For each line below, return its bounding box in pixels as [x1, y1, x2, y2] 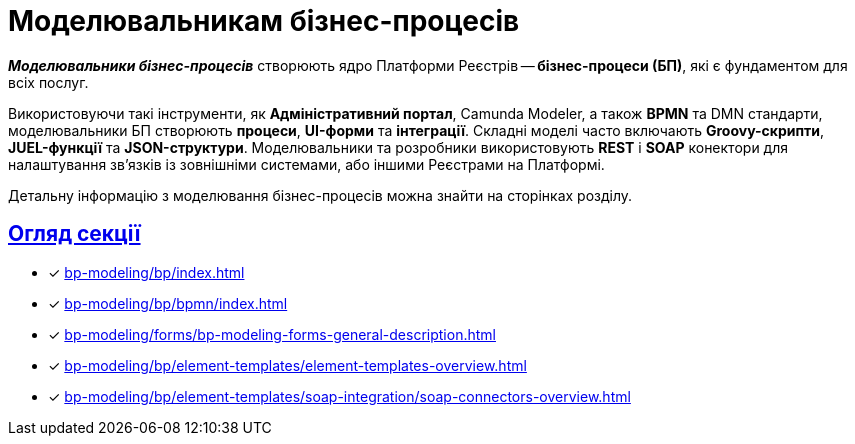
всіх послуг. [8, 73, 89, 91]
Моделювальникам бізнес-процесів [8, 4, 520, 38]
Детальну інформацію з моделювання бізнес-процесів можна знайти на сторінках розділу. [8, 186, 633, 204]
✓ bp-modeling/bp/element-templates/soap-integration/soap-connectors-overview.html [48, 387, 631, 405]
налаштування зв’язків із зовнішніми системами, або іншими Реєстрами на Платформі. [8, 155, 605, 173]
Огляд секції [8, 221, 141, 247]
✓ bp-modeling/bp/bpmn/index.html [48, 294, 288, 312]
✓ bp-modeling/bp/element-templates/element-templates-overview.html [48, 356, 527, 374]
